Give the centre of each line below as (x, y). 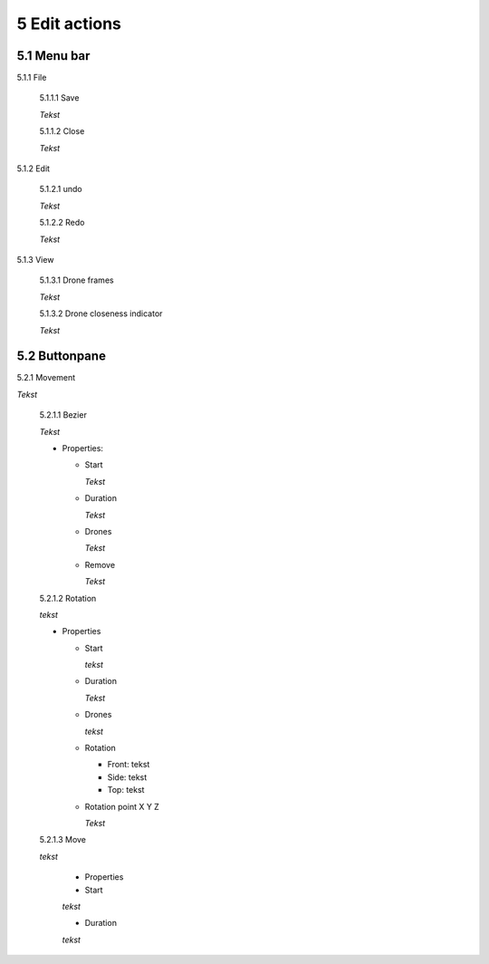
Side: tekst (127, 777)
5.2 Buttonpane (61, 357)
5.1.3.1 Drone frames (77, 280)
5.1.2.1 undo (61, 189)
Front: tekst (129, 765)
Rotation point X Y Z (122, 806)
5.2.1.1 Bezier (63, 415)
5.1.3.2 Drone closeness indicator (101, 313)
